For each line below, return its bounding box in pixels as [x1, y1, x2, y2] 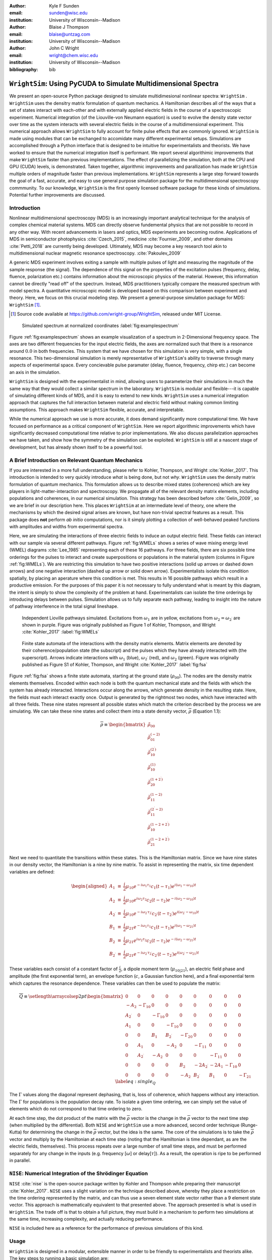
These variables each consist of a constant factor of [9, 966, 118, 972]
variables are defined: [9, 868, 55, 874]
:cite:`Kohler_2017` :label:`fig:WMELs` [22, 629, 99, 635]
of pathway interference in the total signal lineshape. [9, 603, 118, 609]
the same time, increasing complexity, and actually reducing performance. [9, 1216, 164, 1222]
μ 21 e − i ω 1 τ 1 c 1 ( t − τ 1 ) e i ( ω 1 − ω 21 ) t [126, 923, 196, 931]
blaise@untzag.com [49, 31, 91, 37]
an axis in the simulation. [9, 369, 61, 375]
